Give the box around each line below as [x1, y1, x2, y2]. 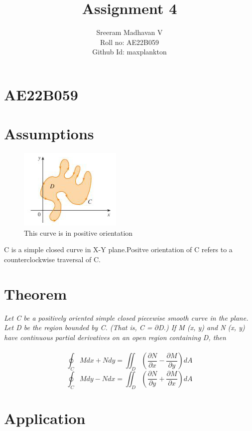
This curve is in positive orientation [24, 227, 133, 238]
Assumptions [4, 123, 94, 144]
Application [4, 408, 86, 428]
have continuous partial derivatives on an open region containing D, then [4, 332, 226, 342]
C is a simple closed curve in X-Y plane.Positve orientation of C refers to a [4, 244, 233, 255]
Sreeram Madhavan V [96, 27, 163, 37]
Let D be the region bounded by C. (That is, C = [4, 322, 152, 333]
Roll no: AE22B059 [100, 36, 159, 47]
